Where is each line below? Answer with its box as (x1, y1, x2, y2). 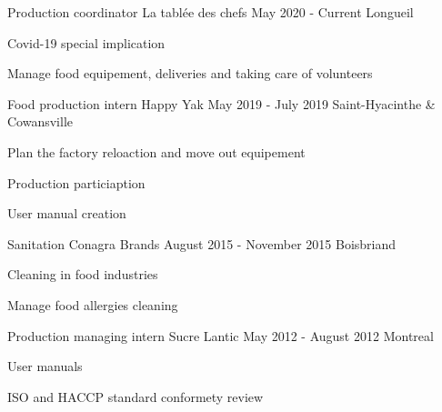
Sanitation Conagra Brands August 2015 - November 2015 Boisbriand (7, 234, 397, 253)
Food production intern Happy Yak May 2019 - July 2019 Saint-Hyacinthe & (7, 94, 436, 113)
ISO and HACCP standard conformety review (7, 387, 264, 406)
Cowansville (7, 112, 74, 131)
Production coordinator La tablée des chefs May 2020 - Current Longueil (7, 3, 414, 21)
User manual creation (7, 204, 126, 223)
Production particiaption (7, 173, 146, 192)
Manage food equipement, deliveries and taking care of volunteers (7, 64, 373, 83)
